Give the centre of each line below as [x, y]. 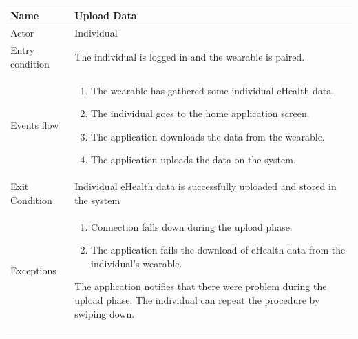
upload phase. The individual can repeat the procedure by [197, 300]
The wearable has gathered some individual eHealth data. [213, 90]
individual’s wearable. [137, 263]
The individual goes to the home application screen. [200, 113]
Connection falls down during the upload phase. [192, 226]
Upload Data [106, 15]
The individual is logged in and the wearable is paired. [190, 56]
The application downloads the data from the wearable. [208, 136]
